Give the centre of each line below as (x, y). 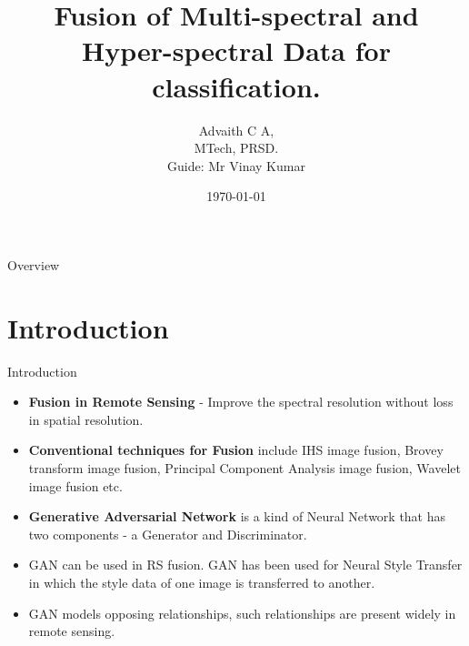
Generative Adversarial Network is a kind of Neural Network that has (237, 516)
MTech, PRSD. (236, 148)
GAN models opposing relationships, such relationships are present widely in (242, 613)
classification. (236, 86)
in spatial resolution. (86, 419)
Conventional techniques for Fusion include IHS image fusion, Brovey (236, 450)
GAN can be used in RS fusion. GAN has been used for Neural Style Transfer (245, 565)
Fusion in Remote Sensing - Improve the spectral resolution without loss (241, 402)
